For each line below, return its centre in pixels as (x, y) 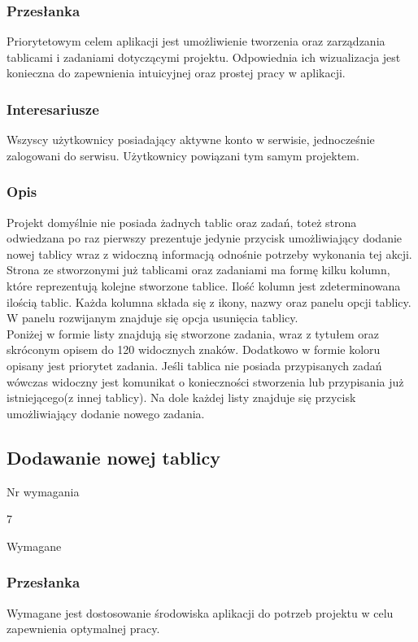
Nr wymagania (43, 491)
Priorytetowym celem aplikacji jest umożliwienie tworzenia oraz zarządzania (196, 41)
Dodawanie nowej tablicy (114, 457)
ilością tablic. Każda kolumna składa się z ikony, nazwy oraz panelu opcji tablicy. (209, 301)
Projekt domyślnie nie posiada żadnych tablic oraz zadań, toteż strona (182, 222)
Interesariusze (53, 109)
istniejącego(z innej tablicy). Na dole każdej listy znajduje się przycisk (181, 397)
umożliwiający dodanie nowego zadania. (106, 413)
